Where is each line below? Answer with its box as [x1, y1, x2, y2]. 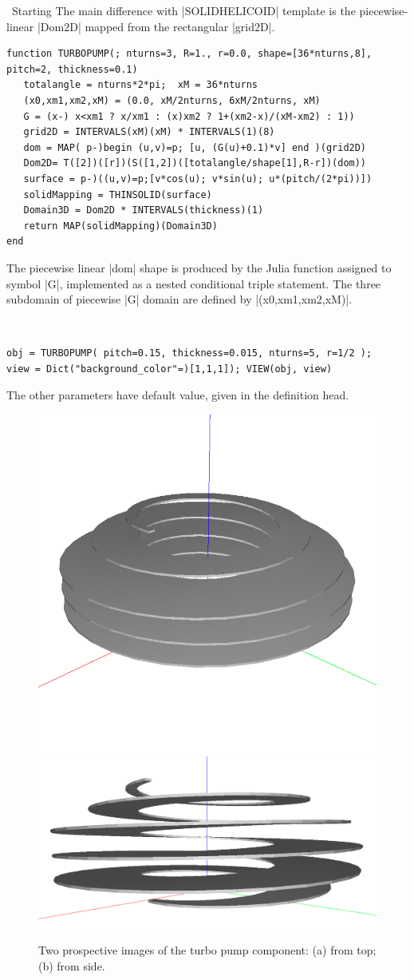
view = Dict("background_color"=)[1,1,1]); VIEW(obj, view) [6, 363, 333, 375]
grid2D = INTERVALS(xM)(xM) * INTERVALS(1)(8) [23, 126, 275, 138]
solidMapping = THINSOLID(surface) [23, 188, 212, 200]
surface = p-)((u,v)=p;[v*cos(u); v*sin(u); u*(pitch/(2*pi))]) [23, 173, 373, 184]
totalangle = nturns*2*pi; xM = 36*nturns [23, 79, 258, 91]
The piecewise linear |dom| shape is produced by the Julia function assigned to [6, 259, 392, 276]
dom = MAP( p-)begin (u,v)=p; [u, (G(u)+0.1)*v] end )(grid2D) [23, 141, 367, 153]
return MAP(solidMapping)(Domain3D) [23, 220, 218, 232]
